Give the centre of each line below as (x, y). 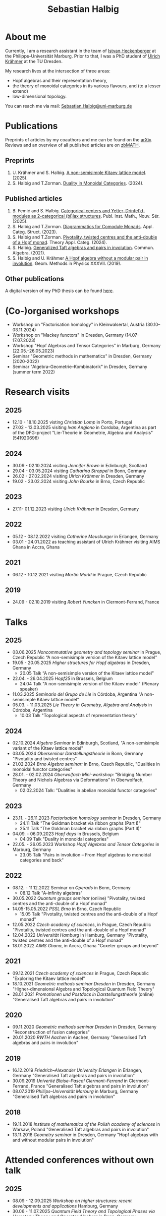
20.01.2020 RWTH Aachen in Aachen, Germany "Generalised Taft (79, 1037)
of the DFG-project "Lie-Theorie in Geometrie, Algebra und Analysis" (83, 433)
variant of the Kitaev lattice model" (48, 748)
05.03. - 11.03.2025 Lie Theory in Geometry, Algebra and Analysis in (82, 705)
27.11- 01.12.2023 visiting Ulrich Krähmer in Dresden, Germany (76, 509)
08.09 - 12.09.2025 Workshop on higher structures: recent (72, 1201)
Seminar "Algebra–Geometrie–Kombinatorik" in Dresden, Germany (80, 367)
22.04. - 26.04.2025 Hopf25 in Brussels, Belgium (62, 678)
